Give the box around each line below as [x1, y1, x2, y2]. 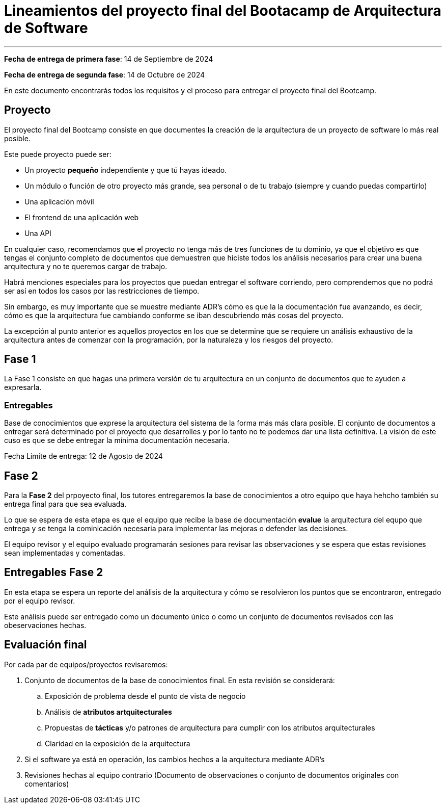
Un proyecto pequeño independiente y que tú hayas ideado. [24, 165, 227, 174]
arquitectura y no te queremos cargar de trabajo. [4, 262, 168, 271]
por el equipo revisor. [4, 596, 75, 605]
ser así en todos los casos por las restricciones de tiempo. [4, 286, 200, 295]
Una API [24, 228, 51, 238]
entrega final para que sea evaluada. [4, 500, 127, 509]
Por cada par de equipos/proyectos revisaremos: [4, 660, 168, 669]
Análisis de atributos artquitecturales [45, 707, 172, 716]
